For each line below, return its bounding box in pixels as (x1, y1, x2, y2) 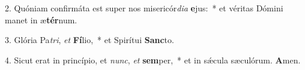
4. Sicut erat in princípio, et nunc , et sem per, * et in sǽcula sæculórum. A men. (5, 53, 301, 66)
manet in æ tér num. (5, 13, 77, 26)
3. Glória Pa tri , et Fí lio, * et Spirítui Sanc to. (5, 34, 174, 46)
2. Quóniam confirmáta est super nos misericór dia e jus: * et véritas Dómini (5, 2, 283, 14)
